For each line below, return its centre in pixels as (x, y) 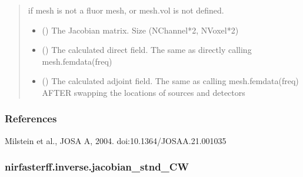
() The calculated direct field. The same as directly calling (147, 50)
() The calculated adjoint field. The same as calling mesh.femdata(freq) (170, 81)
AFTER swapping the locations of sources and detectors (144, 92)
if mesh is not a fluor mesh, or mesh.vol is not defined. (126, 10)
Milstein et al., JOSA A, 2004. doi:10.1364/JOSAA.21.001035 (116, 140)
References (31, 118)
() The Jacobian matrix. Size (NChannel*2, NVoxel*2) (140, 30)
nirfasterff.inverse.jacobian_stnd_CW (97, 167)
